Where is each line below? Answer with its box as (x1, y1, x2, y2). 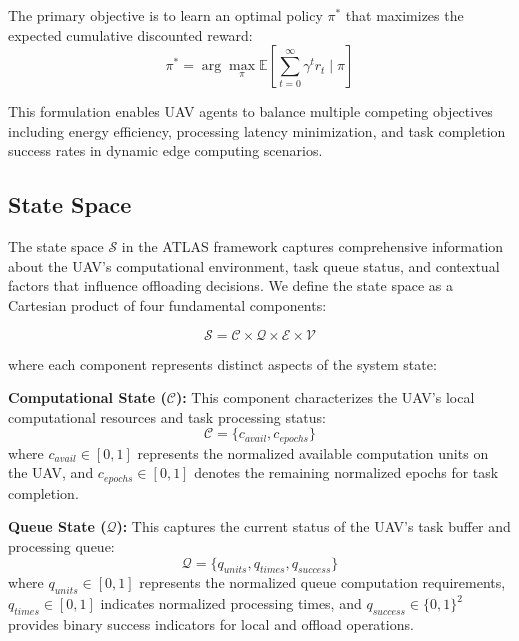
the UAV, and (8, 462, 94, 483)
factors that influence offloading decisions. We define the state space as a (8, 275, 453, 296)
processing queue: (8, 536, 115, 557)
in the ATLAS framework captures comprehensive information (121, 236, 504, 257)
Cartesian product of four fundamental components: (8, 294, 327, 315)
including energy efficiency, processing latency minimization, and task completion (8, 120, 506, 141)
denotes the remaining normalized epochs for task (194, 462, 499, 483)
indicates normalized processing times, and (100, 593, 362, 614)
